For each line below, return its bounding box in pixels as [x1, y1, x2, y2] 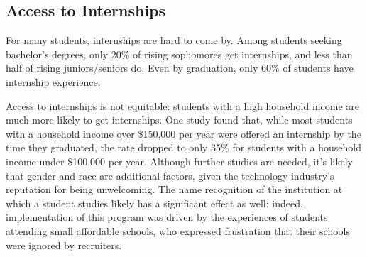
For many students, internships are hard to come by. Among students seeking [6, 33, 342, 48]
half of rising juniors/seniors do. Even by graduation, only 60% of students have [6, 60, 354, 75]
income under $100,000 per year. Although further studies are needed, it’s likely [6, 153, 353, 168]
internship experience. [6, 74, 101, 89]
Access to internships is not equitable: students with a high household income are [6, 98, 360, 113]
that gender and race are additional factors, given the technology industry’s [6, 168, 334, 182]
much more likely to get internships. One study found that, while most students [6, 112, 353, 127]
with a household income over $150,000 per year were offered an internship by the [6, 126, 361, 141]
